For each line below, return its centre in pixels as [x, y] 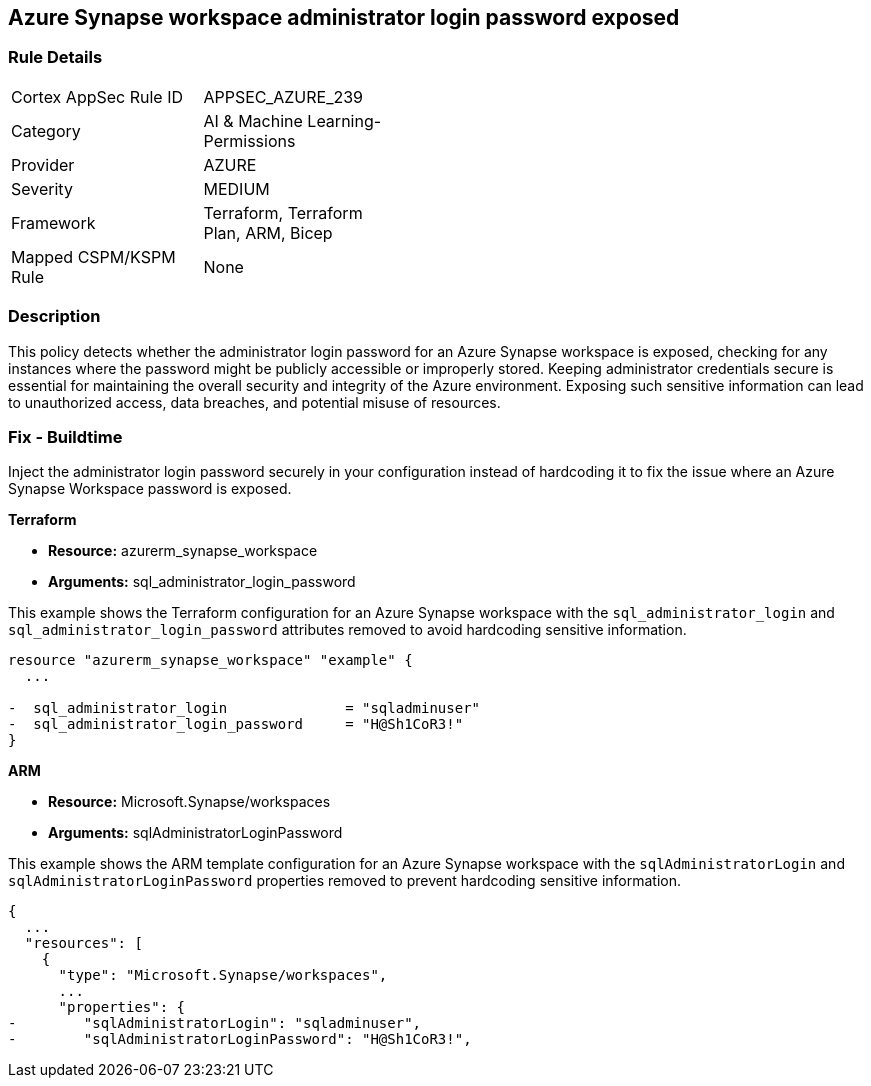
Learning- [344, 120]
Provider [43, 164]
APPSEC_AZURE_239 [283, 96]
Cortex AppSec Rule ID [97, 96]
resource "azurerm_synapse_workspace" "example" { [210, 660]
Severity [42, 188]
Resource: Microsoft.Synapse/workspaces [189, 802]
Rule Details [55, 57]
